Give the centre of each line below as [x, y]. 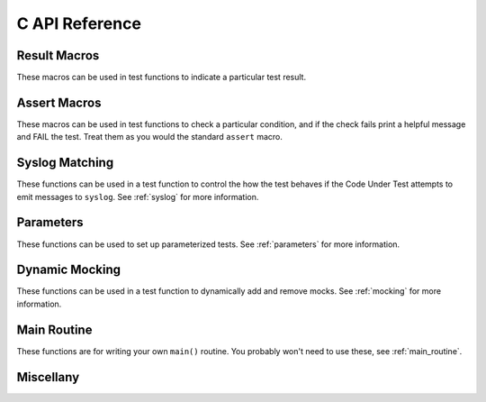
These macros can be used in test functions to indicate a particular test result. [161, 78]
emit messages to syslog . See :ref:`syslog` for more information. [138, 196]
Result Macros [58, 55]
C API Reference [79, 23]
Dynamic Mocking [69, 270]
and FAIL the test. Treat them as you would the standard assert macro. [149, 137]
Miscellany [48, 377]
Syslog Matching [65, 163]
